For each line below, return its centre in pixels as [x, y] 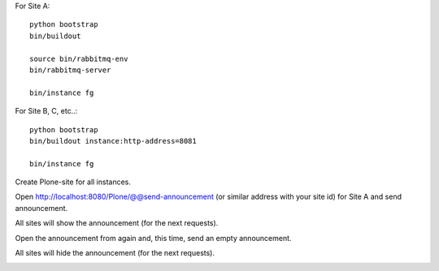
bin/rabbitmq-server [70, 70]
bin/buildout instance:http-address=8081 [113, 141]
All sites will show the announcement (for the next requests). [117, 223]
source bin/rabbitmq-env [79, 58]
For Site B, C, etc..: [46, 111]
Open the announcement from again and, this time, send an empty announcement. [153, 238]
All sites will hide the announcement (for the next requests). [115, 253]
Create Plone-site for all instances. [73, 182]
